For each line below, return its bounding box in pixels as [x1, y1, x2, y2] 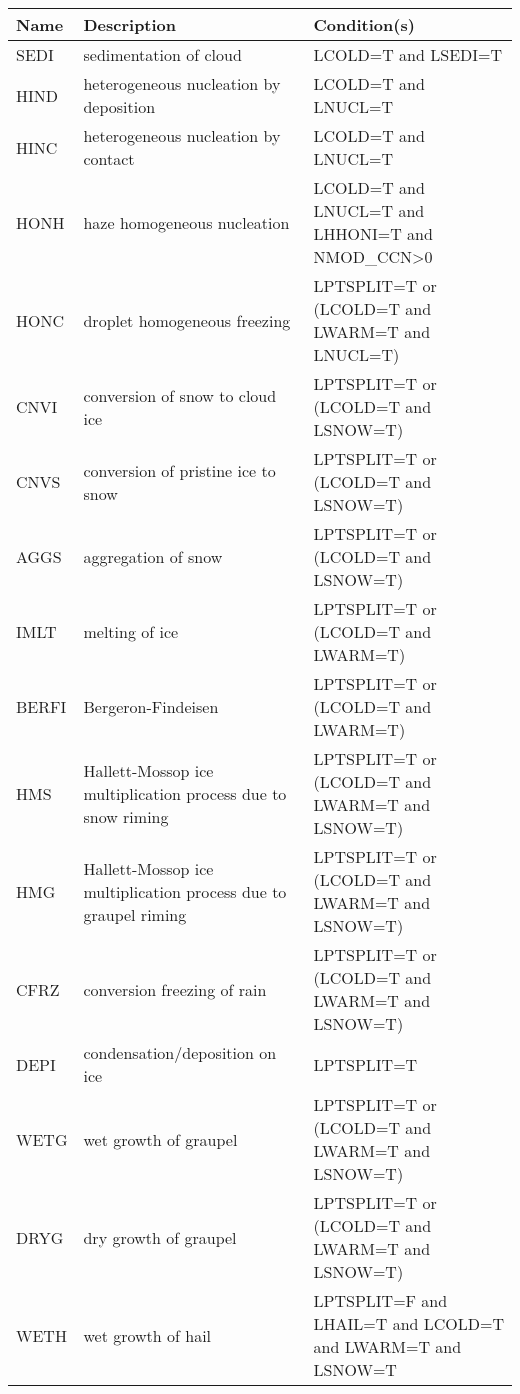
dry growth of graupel [83, 1225, 237, 1249]
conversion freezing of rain [83, 977, 267, 1001]
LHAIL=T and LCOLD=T [313, 1312, 505, 1335]
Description [83, 13, 177, 36]
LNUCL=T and [313, 199, 425, 222]
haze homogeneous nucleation [83, 210, 290, 234]
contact [83, 147, 135, 170]
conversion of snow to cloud [83, 383, 277, 407]
